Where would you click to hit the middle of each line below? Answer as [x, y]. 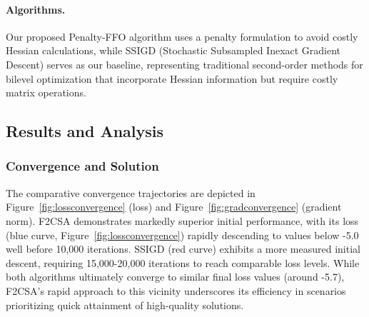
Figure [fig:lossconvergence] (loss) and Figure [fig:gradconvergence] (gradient [174, 207]
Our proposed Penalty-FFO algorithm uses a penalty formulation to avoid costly [182, 36]
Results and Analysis [85, 131]
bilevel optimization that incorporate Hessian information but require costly [172, 78]
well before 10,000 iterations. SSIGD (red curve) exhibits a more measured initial [183, 249]
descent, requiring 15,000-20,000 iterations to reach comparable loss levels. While [183, 262]
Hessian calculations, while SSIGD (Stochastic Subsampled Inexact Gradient [173, 50]
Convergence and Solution [82, 166]
